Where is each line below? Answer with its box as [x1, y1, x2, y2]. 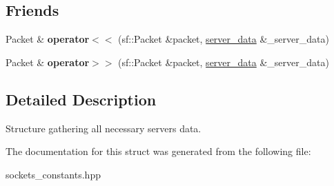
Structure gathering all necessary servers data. [6, 121, 202, 135]
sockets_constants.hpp [6, 167, 101, 181]
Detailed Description [6, 88, 157, 110]
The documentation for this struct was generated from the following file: [6, 144, 311, 158]
